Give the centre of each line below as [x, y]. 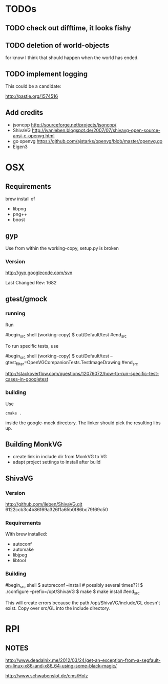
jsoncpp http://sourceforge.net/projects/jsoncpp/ [65, 125]
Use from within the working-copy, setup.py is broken [62, 248]
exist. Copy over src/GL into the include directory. [58, 608]
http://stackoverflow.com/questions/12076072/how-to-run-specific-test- [82, 374]
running [15, 313]
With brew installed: [26, 534]
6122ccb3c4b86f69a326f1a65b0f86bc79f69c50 [57, 509]
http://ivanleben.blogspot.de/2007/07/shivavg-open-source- [96, 130]
